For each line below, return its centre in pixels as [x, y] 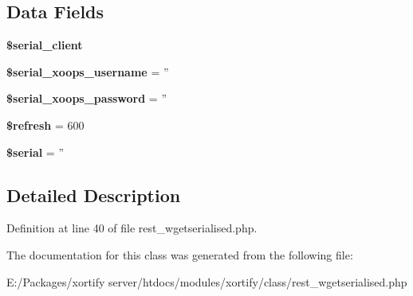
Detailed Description [94, 195]
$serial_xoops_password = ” [87, 98]
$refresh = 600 [45, 125]
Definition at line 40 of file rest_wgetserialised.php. [132, 228]
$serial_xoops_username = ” [88, 71]
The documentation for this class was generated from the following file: [180, 254]
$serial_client [45, 45]
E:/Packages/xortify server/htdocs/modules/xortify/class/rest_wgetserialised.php [207, 281]
